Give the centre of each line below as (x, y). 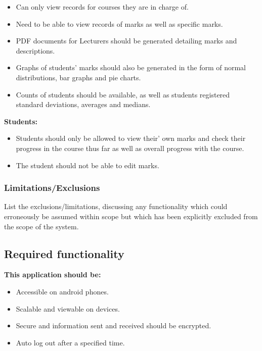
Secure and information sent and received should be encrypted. (114, 325)
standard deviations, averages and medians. (83, 104)
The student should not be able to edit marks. (88, 165)
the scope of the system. (41, 226)
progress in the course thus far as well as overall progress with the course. (130, 148)
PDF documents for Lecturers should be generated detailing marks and (126, 41)
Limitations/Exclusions (52, 188)
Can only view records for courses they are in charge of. (102, 7)
